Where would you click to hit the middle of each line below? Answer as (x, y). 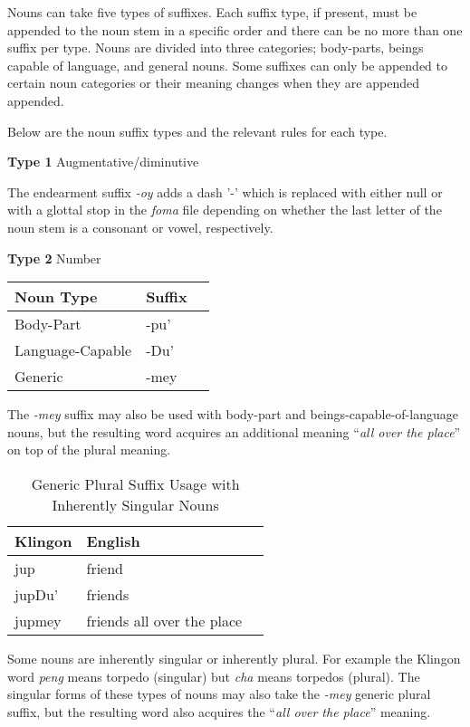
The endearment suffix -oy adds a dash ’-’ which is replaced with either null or (225, 191)
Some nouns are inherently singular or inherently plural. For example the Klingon (234, 658)
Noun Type (56, 297)
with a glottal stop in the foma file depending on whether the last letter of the (225, 210)
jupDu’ (37, 594)
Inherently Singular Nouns (135, 504)
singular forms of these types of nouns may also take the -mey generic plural (219, 694)
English (113, 540)
